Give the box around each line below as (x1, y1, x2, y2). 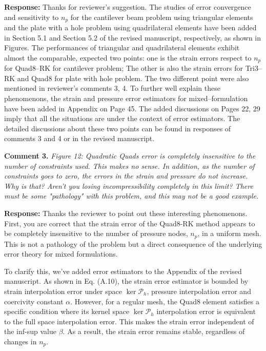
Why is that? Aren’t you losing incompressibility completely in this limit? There (4, 180, 253, 191)
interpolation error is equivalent (156, 306, 256, 317)
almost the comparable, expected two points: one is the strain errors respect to (4, 52, 252, 63)
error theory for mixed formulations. (4, 248, 118, 259)
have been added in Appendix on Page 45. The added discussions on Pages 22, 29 (4, 103, 260, 113)
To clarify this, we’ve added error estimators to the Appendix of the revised (4, 265, 242, 276)
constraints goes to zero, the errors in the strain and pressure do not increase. (4, 170, 248, 181)
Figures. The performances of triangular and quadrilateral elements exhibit (4, 42, 240, 53)
